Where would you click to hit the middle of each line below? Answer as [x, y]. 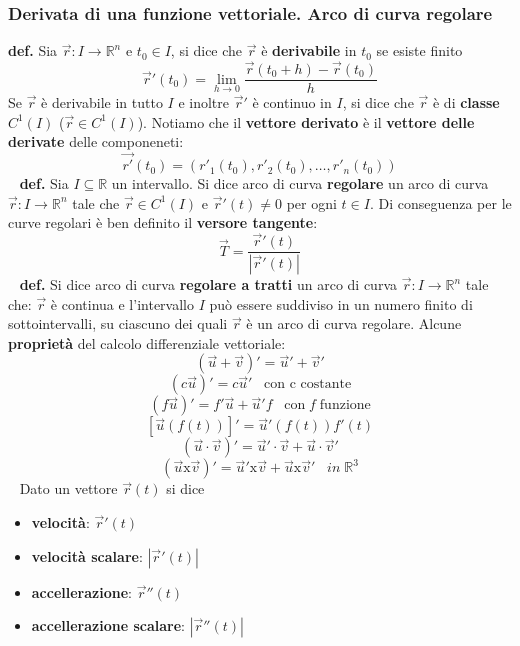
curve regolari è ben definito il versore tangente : [163, 222]
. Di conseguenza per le [440, 202]
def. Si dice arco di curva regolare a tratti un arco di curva [208, 284]
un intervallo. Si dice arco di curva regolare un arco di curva [300, 183]
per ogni [311, 202]
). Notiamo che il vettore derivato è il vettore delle [306, 121]
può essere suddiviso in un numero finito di [341, 303]
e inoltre [203, 102]
